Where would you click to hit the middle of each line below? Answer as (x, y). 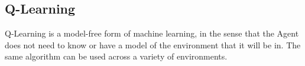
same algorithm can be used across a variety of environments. (116, 56)
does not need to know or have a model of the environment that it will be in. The (153, 44)
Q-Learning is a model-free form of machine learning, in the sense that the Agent (152, 33)
